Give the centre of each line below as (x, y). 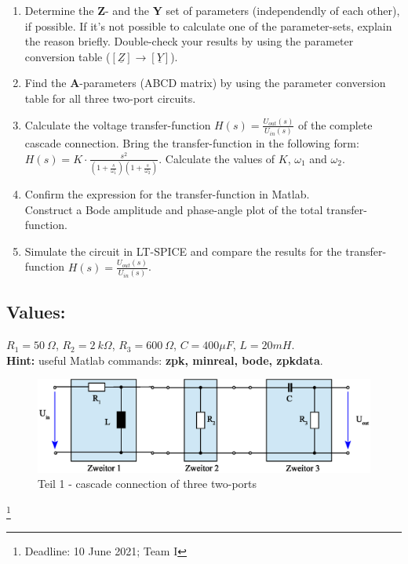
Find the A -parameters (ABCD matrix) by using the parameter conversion (205, 83)
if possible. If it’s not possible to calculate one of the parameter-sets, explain (208, 25)
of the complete (335, 124)
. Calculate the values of (217, 158)
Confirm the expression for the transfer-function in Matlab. (167, 194)
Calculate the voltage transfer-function (118, 124)
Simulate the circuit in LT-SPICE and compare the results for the (183, 251)
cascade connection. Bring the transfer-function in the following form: (192, 143)
